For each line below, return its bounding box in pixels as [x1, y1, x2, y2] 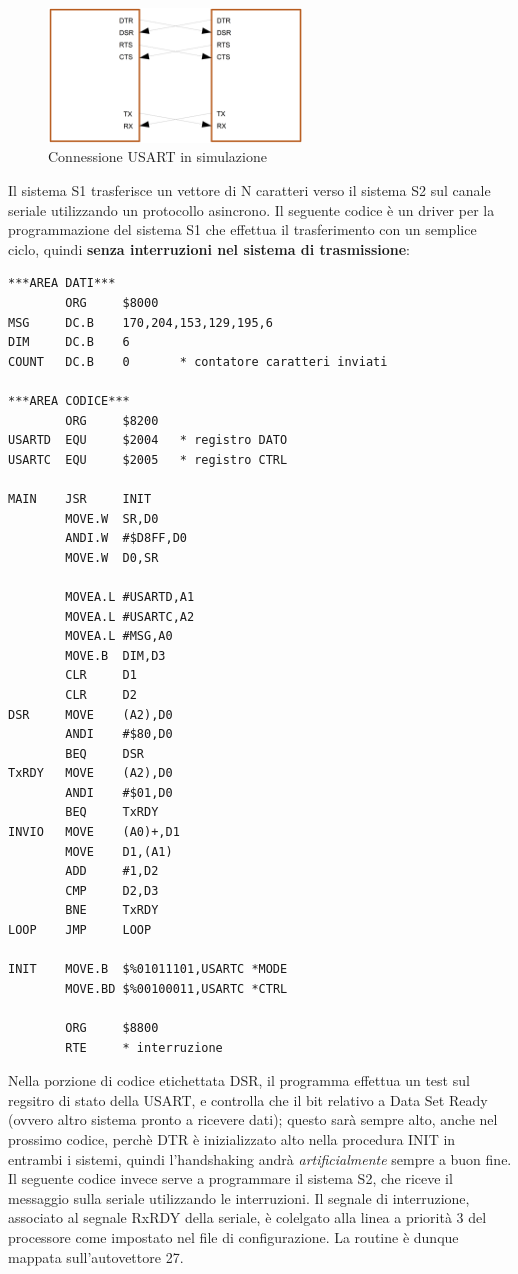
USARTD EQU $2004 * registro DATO [8, 433, 288, 448]
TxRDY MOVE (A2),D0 [8, 766, 173, 781]
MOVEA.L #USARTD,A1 [65, 589, 195, 604]
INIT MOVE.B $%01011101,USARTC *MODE [8, 962, 288, 977]
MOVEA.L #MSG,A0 [65, 629, 173, 644]
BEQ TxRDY [65, 805, 159, 820]
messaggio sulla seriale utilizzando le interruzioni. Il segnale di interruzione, [8, 1187, 470, 1208]
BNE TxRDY [65, 903, 159, 918]
